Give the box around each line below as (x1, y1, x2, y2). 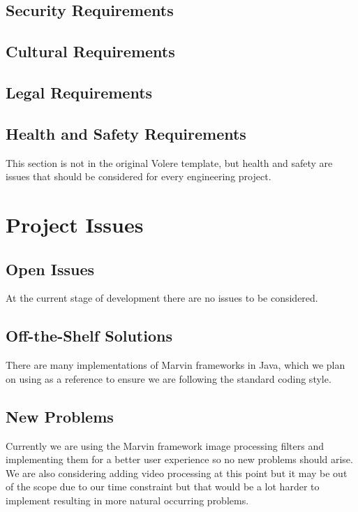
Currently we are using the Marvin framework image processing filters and (6, 438, 325, 453)
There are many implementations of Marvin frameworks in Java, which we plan (6, 358, 345, 372)
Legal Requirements (6, 81, 153, 103)
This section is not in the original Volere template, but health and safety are (6, 155, 333, 170)
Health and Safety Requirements (6, 122, 246, 144)
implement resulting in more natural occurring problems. (6, 492, 249, 507)
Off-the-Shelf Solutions (6, 325, 172, 346)
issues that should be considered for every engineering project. (6, 169, 271, 184)
